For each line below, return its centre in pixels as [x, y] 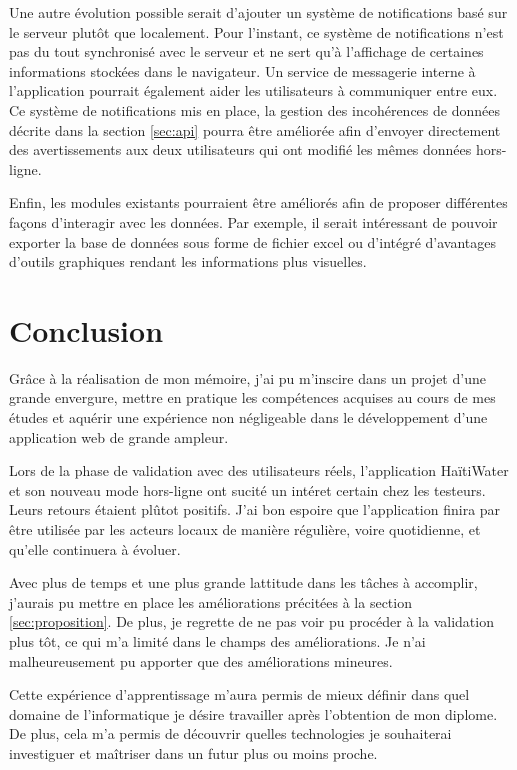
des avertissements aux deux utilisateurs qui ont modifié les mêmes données [240, 149]
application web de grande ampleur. [119, 436]
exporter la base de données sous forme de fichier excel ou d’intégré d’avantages [253, 241]
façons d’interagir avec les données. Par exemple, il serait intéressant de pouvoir [253, 221]
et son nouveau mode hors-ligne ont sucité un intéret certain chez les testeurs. [247, 489]
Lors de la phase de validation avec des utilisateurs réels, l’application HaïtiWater [259, 470]
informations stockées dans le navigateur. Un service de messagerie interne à [242, 70]
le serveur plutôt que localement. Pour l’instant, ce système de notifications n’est [256, 31]
